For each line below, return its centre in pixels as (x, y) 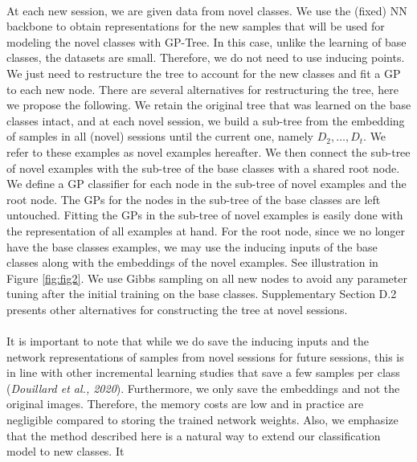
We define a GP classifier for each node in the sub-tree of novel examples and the (206, 184)
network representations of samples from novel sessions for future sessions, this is (205, 356)
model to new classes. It (65, 451)
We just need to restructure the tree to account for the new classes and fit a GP (204, 73)
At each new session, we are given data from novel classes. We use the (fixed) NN (207, 10)
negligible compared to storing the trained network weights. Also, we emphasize (202, 420)
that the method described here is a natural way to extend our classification (194, 435)
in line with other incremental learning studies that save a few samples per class (203, 372)
